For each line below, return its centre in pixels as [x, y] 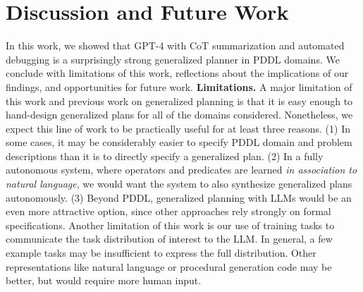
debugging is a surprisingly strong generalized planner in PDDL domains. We [173, 59]
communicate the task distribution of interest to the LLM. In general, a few [169, 239]
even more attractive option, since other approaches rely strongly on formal [168, 211]
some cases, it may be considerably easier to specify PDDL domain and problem [179, 142]
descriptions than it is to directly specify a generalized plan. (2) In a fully [165, 156]
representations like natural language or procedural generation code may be [169, 266]
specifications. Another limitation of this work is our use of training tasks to [170, 225]
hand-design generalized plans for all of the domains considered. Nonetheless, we [179, 115]
